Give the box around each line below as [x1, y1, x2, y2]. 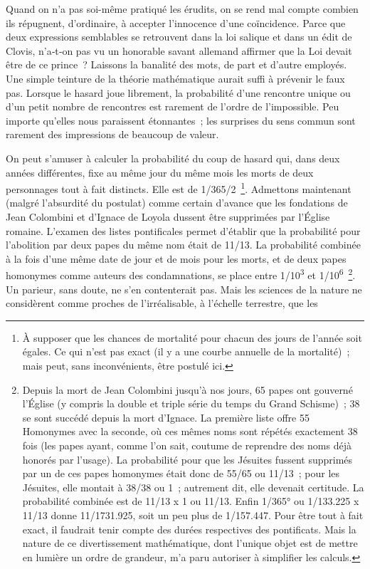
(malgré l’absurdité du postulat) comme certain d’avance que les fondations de [6, 195, 348, 210]
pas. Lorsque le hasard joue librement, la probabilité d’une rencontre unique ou [6, 85, 351, 100]
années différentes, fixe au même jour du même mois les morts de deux [6, 165, 314, 179]
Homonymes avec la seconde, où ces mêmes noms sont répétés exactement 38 [22, 424, 358, 439]
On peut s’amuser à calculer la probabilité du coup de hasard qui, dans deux [6, 150, 340, 165]
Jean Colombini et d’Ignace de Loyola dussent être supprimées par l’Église [6, 209, 330, 224]
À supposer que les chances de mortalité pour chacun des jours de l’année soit [22, 330, 362, 345]
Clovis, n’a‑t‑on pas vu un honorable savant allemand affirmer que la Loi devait [6, 43, 352, 58]
